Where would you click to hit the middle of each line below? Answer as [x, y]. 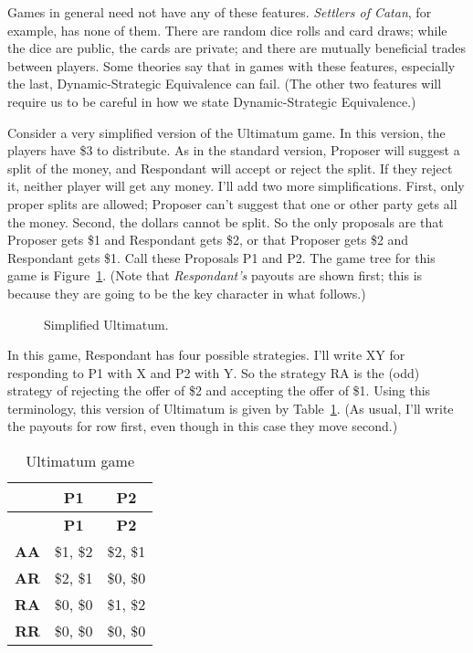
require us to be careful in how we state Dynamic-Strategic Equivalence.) [212, 101]
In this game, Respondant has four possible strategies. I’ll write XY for [206, 355]
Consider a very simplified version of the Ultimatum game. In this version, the [226, 132]
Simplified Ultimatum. [106, 324]
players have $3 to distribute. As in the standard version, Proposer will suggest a [234, 150]
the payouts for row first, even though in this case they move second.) [203, 426]
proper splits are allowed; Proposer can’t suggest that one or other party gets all [232, 203]
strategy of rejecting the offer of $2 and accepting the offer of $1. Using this [219, 390]
